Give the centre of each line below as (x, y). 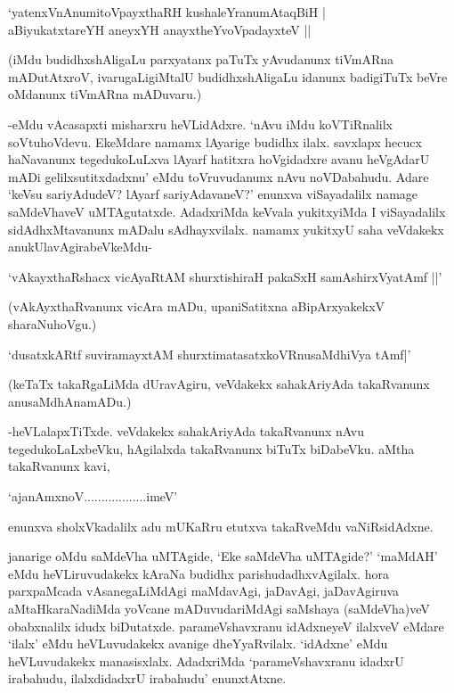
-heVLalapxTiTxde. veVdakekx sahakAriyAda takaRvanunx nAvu (186, 431)
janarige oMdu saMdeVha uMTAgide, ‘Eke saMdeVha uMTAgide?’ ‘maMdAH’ (223, 556)
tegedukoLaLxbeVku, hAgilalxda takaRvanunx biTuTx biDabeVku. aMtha (211, 448)
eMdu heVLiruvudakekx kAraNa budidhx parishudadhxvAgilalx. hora (199, 573)
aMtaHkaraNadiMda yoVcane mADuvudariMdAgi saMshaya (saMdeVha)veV (219, 609)
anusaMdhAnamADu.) (70, 401)
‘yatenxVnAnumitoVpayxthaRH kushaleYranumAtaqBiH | (167, 12)
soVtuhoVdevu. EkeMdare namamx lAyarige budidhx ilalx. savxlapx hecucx (215, 141)
